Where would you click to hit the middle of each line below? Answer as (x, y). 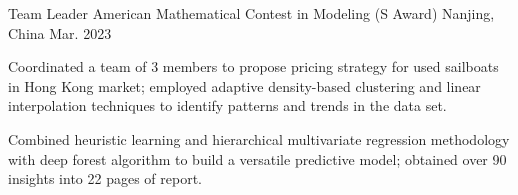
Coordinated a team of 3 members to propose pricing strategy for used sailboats (253, 66)
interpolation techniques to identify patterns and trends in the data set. (227, 105)
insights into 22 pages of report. (105, 178)
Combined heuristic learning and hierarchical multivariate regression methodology (259, 138)
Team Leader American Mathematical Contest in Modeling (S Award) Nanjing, (251, 13)
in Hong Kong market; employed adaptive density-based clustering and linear (244, 85)
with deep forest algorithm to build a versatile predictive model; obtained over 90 (257, 158)
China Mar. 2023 (60, 32)
